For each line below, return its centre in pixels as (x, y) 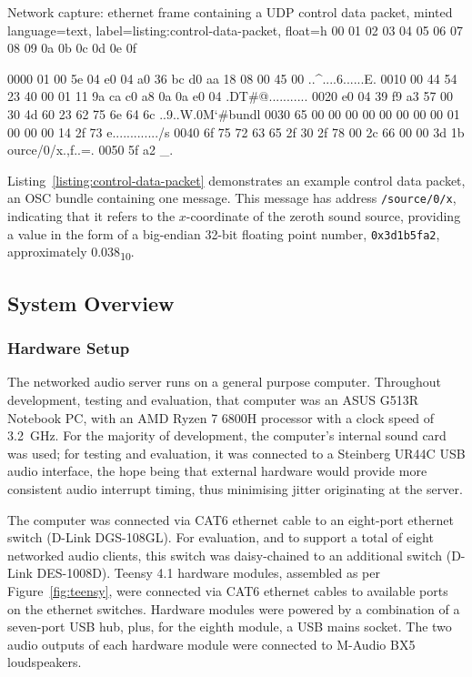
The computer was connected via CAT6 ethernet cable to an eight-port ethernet (231, 519)
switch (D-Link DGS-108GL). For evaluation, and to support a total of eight (221, 537)
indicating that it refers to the (91, 216)
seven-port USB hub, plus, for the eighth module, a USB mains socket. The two (230, 626)
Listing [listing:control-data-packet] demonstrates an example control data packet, (236, 180)
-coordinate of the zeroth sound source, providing (323, 216)
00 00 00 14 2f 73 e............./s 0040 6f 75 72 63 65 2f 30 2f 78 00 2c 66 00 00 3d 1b (236, 131)
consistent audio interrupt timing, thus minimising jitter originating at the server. (235, 488)
